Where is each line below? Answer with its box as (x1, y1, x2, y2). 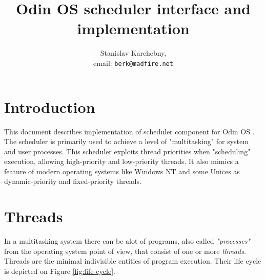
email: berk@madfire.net (93, 57, 173, 68)
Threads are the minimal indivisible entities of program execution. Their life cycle (4, 255, 261, 266)
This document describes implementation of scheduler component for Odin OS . (4, 126, 255, 136)
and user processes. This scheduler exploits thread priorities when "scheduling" (4, 146, 251, 156)
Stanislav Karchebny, (100, 48, 167, 58)
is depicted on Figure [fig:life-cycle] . (4, 265, 115, 276)
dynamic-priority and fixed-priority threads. (4, 176, 141, 186)
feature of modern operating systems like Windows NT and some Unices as (4, 166, 240, 176)
